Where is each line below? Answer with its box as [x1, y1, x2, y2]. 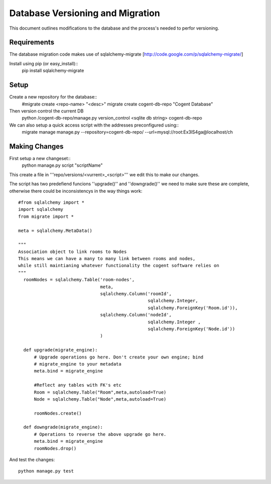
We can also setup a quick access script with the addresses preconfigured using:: [9, 122, 179, 128]
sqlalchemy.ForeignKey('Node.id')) [148, 326, 235, 331]
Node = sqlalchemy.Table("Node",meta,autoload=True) [34, 396, 167, 402]
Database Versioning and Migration [9, 8, 160, 19]
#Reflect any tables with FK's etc [34, 382, 121, 388]
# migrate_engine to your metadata [34, 361, 121, 367]
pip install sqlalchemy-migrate [22, 68, 84, 74]
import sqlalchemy [18, 206, 64, 212]
